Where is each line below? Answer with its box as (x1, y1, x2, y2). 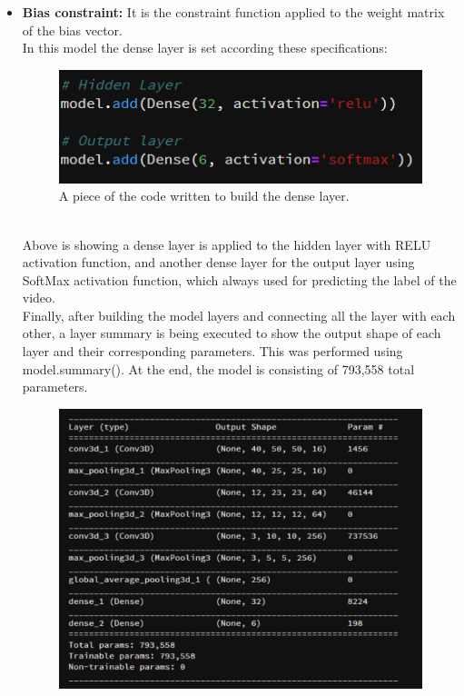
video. (22, 288, 55, 307)
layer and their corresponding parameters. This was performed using (22, 342, 403, 361)
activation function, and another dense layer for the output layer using (22, 253, 415, 272)
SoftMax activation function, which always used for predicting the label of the (22, 270, 457, 289)
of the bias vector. (22, 20, 123, 39)
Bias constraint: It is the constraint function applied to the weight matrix (22, 3, 445, 21)
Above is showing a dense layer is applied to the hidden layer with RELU (22, 234, 431, 254)
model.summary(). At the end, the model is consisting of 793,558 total (22, 359, 415, 378)
